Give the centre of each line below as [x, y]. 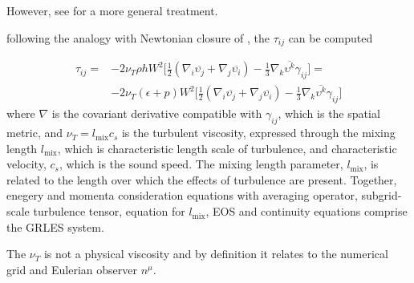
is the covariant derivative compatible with [157, 113]
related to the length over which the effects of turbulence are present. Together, [202, 179]
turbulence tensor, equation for [109, 211]
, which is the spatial [329, 113]
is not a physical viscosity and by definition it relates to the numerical [216, 254]
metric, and [35, 133]
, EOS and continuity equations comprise [306, 211]
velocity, [26, 164]
